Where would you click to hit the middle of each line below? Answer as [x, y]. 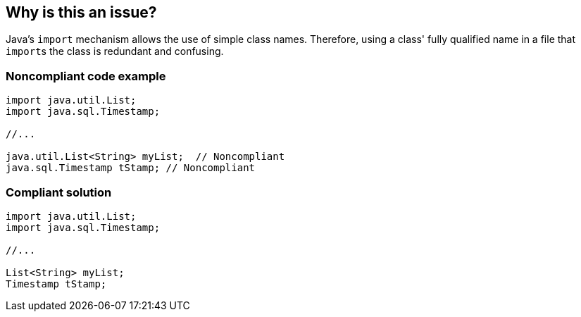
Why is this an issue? [81, 12]
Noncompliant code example [86, 76]
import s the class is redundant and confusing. [115, 51]
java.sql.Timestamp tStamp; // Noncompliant [131, 168]
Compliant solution [59, 192]
